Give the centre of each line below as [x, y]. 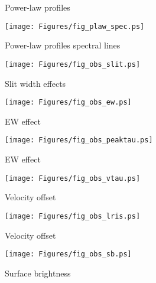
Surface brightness [38, 273]
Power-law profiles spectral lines [63, 45]
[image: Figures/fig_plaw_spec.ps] [75, 26]
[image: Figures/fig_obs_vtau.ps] [73, 178]
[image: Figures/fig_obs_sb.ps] [68, 254]
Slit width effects [35, 83]
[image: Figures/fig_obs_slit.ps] [73, 64]
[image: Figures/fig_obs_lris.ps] [73, 216]
